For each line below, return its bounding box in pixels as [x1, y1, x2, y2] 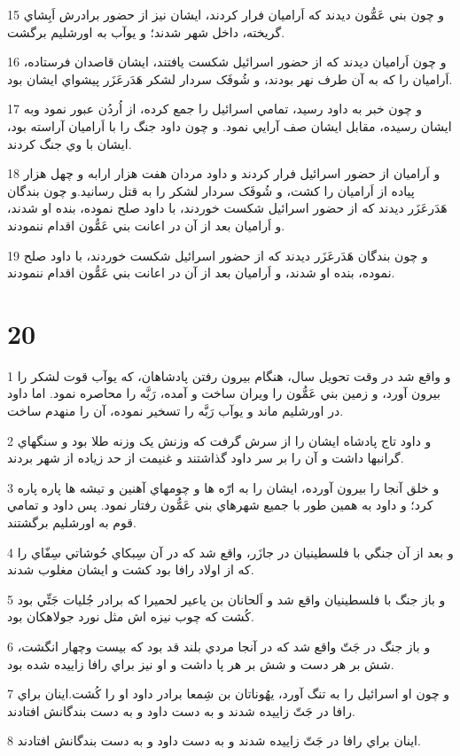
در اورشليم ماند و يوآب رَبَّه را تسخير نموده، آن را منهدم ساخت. [7, 401, 344, 420]
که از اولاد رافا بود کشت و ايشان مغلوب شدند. [7, 560, 254, 579]
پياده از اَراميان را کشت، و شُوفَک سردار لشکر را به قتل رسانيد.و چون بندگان [7, 181, 415, 199]
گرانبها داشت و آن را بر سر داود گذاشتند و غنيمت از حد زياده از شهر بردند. [7, 448, 404, 467]
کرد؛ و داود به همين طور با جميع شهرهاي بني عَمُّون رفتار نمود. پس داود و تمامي [7, 495, 433, 514]
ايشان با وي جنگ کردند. [7, 134, 132, 152]
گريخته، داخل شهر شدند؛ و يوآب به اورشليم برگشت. [7, 22, 285, 41]
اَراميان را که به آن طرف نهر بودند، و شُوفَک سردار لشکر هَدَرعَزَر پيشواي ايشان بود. [7, 69, 453, 88]
